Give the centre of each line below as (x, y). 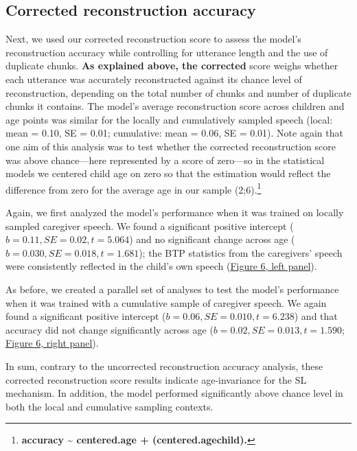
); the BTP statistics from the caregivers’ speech (241, 252)
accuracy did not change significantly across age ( (110, 329)
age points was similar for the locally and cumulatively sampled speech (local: (169, 119)
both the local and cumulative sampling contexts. (110, 406)
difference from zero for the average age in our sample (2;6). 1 (134, 188)
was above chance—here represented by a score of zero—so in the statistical (165, 160)
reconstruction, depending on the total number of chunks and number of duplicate (178, 92)
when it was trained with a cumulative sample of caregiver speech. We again (166, 302)
